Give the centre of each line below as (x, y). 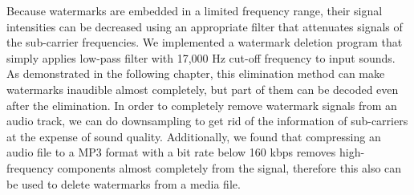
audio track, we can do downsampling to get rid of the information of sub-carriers (207, 121)
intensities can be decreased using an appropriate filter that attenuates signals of (205, 26)
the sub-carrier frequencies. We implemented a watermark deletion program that (205, 42)
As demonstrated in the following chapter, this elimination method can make (196, 73)
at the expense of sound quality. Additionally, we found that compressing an (194, 136)
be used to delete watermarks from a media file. (124, 183)
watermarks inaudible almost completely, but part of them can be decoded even (203, 89)
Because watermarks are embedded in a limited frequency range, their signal (195, 10)
